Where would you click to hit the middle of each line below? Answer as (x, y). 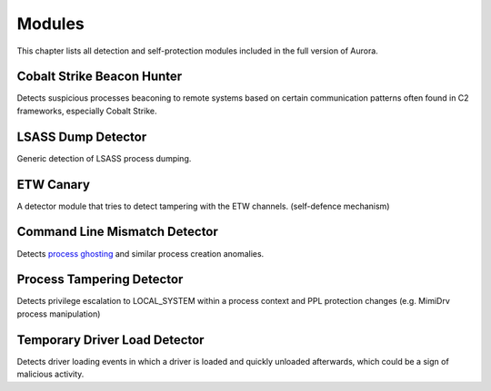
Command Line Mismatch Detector (117, 232)
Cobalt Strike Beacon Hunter (100, 77)
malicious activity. (50, 374)
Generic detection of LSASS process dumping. (104, 158)
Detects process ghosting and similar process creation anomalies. (140, 253)
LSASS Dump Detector (82, 137)
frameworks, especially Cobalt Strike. (87, 111)
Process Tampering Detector (100, 280)
